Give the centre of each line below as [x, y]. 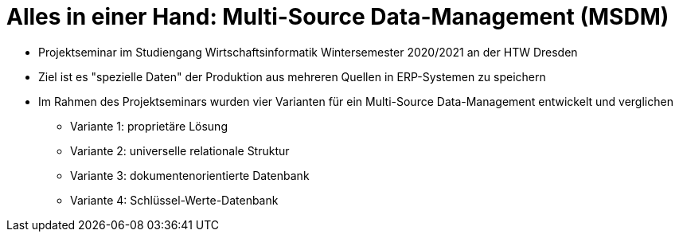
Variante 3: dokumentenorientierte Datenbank [190, 175]
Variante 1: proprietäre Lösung [149, 126]
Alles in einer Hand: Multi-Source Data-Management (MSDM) [338, 17]
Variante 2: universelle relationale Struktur [180, 150]
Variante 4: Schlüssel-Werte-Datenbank [174, 200]
